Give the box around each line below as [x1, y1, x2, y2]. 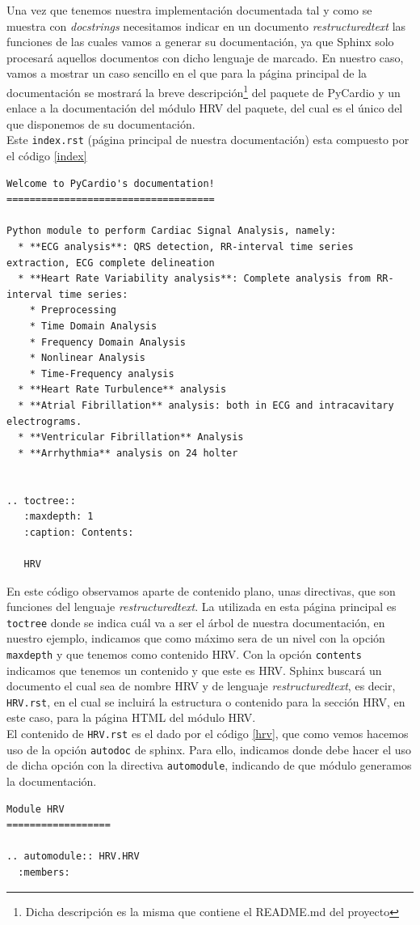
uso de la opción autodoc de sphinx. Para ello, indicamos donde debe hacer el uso [6, 740, 412, 757]
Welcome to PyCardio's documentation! [6, 177, 215, 189]
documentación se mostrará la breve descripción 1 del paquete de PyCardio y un [6, 81, 401, 100]
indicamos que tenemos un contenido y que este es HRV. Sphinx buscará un [6, 661, 382, 678]
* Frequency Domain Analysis [29, 336, 186, 348]
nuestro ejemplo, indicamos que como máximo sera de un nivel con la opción [6, 630, 385, 647]
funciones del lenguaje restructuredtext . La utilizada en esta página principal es [6, 598, 397, 615]
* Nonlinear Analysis [29, 352, 145, 364]
